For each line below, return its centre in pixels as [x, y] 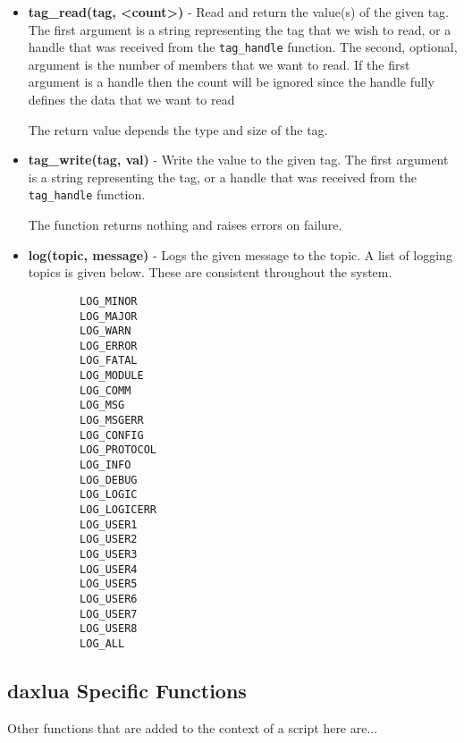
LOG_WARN [105, 331]
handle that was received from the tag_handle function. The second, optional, [243, 47]
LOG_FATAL [109, 361]
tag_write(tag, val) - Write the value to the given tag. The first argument [238, 160]
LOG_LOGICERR [118, 510]
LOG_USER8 [109, 629]
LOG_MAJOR [109, 316]
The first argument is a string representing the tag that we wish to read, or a [240, 29]
